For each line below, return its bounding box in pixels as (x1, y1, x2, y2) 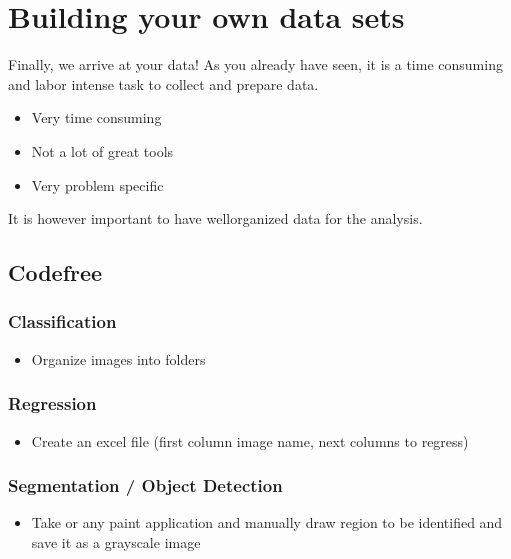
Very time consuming (31, 107, 162, 128)
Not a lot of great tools (31, 140, 174, 161)
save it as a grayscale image (31, 531, 201, 552)
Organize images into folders (31, 348, 206, 369)
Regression (8, 391, 97, 416)
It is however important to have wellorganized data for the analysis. (8, 208, 423, 229)
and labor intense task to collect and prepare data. (8, 73, 319, 94)
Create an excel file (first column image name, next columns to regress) (31, 430, 469, 451)
